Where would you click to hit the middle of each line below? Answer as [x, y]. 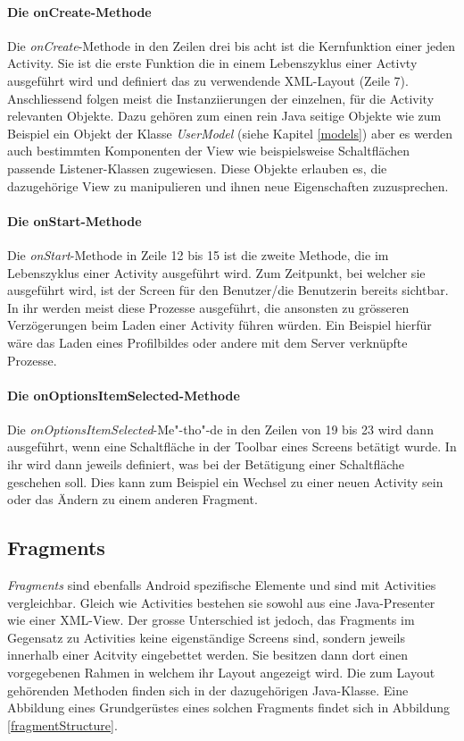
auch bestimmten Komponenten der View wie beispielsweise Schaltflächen [209, 151]
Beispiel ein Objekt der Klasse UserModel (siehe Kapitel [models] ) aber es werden [230, 133]
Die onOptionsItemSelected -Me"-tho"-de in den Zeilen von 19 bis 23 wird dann [220, 429]
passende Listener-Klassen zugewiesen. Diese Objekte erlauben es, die [197, 168]
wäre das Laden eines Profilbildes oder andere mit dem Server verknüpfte [207, 342]
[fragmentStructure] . [62, 724]
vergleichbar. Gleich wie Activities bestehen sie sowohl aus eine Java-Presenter [221, 602]
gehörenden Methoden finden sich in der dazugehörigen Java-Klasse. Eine [208, 690]
